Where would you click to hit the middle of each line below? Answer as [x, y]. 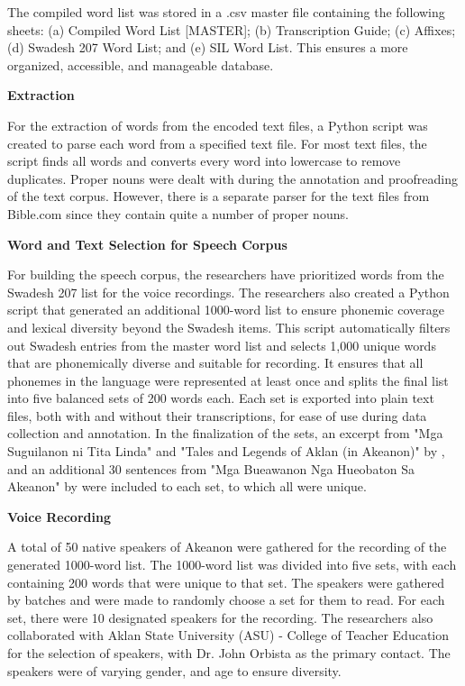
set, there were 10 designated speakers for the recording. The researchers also [220, 617]
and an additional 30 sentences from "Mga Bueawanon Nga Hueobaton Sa [211, 468]
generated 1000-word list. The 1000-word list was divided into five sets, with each [232, 565]
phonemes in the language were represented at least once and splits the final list [228, 380]
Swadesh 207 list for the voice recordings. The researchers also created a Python [228, 292]
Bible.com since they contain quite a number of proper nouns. [178, 213]
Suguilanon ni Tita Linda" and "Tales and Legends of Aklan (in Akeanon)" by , [226, 451]
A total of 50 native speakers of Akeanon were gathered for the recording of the [227, 547]
